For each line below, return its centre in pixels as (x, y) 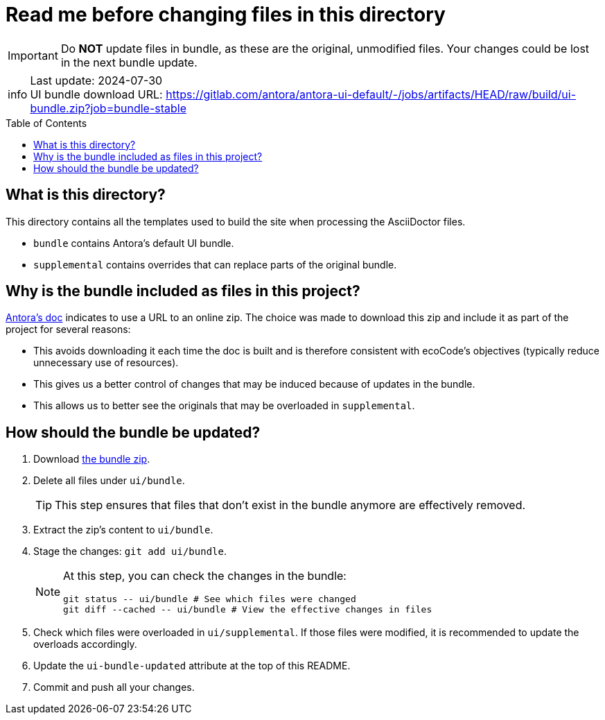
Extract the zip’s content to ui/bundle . (123, 530)
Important (33, 55)
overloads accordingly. (85, 644)
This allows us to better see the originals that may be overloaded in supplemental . (224, 406)
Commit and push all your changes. (114, 687)
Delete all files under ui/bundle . (109, 481)
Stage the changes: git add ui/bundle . (130, 551)
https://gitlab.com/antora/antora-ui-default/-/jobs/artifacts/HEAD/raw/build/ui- (371, 94)
